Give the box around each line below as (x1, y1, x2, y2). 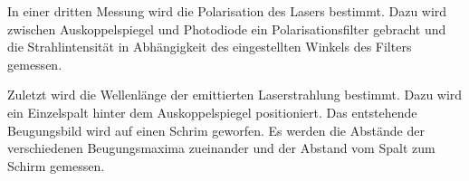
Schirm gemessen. (7, 156, 105, 175)
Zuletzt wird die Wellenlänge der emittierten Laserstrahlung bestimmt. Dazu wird (7, 85, 463, 104)
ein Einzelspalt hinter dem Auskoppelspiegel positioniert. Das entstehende (7, 102, 417, 121)
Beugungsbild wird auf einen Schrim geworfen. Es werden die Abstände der (7, 120, 425, 139)
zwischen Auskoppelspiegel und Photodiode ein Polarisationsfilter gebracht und (7, 19, 446, 38)
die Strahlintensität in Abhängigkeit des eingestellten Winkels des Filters (7, 37, 412, 56)
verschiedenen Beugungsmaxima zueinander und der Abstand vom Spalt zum (7, 138, 435, 157)
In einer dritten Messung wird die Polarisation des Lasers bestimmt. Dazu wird (7, 2, 447, 20)
